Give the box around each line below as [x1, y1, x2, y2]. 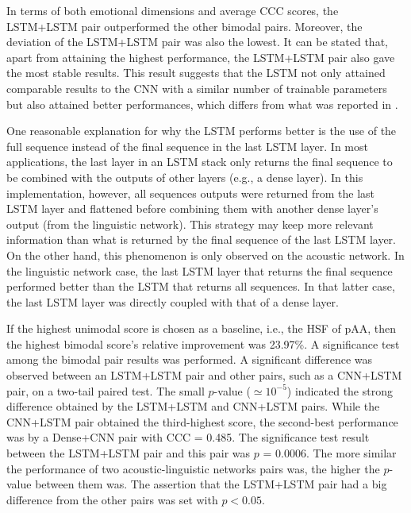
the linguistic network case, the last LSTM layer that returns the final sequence [6, 262, 393, 279]
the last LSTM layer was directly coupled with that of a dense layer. [6, 293, 339, 310]
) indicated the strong [286, 382, 393, 399]
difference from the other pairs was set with [6, 491, 218, 507]
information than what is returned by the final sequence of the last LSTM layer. [6, 231, 396, 248]
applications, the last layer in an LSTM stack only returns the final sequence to [6, 153, 393, 170]
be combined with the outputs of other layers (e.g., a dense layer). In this [6, 168, 363, 185]
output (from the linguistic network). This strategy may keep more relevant [6, 215, 374, 232]
